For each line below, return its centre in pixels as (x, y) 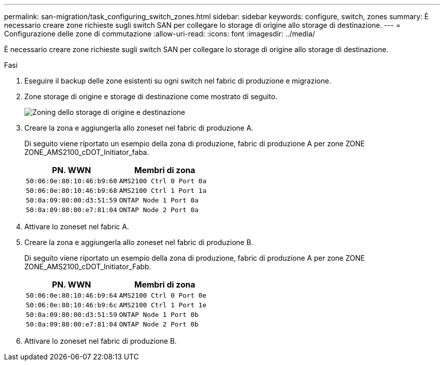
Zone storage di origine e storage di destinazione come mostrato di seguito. (151, 96)
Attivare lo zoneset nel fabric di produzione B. (101, 341)
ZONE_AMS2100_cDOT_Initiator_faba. (87, 152)
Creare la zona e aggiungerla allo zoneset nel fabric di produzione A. (139, 128)
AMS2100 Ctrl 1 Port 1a (163, 191)
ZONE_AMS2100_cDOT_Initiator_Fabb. (88, 267)
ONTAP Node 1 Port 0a (159, 200)
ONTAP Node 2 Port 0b (159, 324)
